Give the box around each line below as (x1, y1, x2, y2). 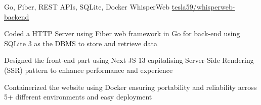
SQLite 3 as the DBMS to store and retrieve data (4, 38, 158, 48)
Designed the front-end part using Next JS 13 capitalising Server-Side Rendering (4, 55, 254, 65)
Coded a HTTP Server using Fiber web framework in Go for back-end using (4, 28, 240, 39)
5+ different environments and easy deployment (4, 91, 152, 102)
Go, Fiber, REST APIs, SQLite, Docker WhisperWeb (4, 2, 170, 12)
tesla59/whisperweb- (171, 2, 235, 12)
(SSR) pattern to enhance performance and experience (4, 64, 173, 75)
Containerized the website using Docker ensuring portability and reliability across (4, 81, 257, 92)
